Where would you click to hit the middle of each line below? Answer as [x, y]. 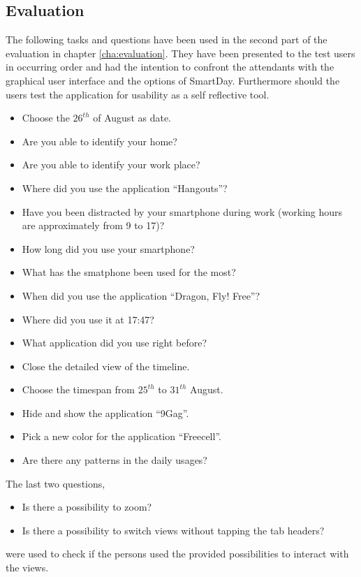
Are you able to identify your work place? [111, 165]
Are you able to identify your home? [100, 141]
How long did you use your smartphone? [108, 248]
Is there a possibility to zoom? [87, 507]
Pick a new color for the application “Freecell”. [121, 436]
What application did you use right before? [115, 343]
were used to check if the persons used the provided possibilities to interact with [177, 554]
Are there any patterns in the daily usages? [115, 460]
